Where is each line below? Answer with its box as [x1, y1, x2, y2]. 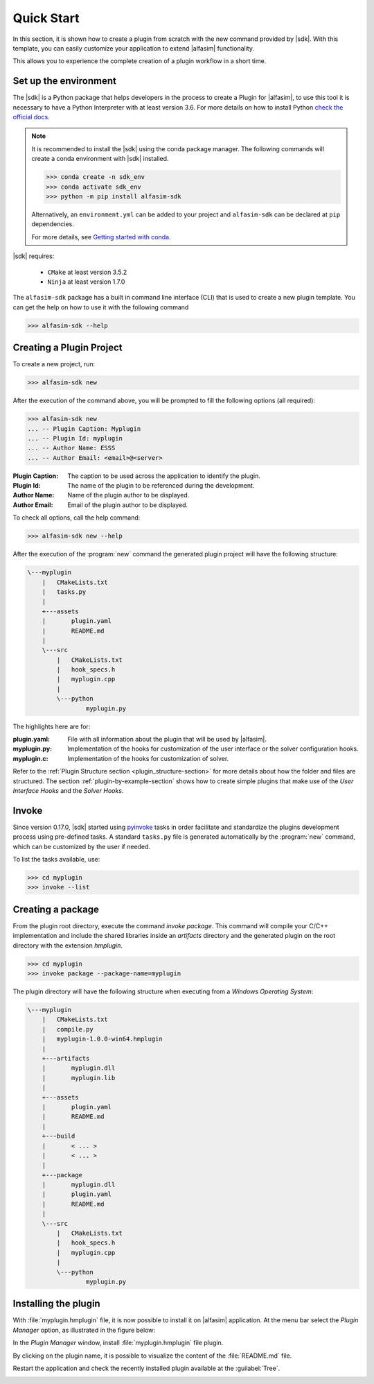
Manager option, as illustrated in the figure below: [12, 1326, 156, 1334]
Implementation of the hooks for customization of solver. [67, 754, 229, 762]
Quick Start [12, 10, 80, 26]
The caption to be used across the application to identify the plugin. [67, 472, 261, 480]
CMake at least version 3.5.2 [47, 268, 127, 276]
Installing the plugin [12, 1298, 100, 1310]
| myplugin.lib [42, 1074, 116, 1082]
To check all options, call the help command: [12, 513, 141, 522]
